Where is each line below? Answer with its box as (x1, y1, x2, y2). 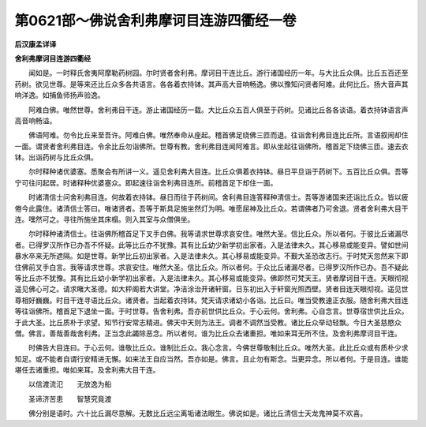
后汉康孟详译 (14, 39, 57, 49)
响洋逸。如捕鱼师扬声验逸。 (14, 91, 105, 100)
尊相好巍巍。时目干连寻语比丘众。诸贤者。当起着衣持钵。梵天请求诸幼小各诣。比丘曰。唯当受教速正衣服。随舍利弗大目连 (14, 295, 409, 305)
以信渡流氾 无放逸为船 (28, 380, 112, 389)
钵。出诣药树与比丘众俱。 (14, 152, 98, 162)
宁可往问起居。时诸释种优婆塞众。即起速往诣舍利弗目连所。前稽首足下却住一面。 (14, 178, 278, 187)
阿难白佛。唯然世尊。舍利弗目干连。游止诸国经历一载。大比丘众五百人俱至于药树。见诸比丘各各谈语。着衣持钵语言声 (28, 105, 409, 114)
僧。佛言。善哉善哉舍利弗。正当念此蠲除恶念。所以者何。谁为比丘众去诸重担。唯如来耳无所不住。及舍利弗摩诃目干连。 (14, 328, 402, 338)
